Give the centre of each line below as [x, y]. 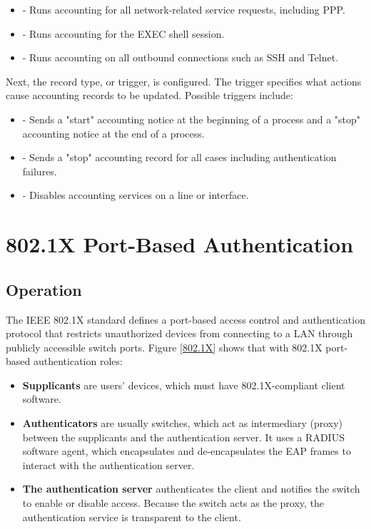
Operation [44, 289]
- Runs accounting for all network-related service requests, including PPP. [184, 9]
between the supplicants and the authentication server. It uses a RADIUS [183, 437]
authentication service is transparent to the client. [132, 517]
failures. [40, 171]
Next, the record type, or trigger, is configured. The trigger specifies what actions [184, 81]
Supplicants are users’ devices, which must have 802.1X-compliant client [184, 385]
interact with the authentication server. [108, 464]
